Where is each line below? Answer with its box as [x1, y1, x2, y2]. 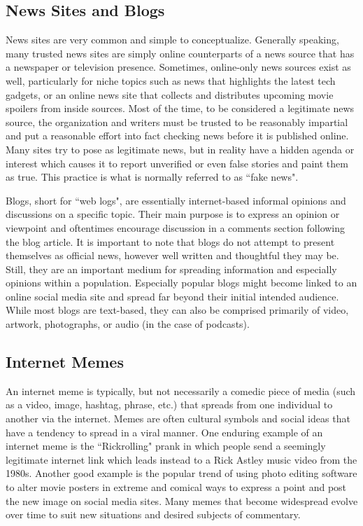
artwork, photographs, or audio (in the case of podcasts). [6, 317, 250, 331]
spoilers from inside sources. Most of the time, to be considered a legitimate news [6, 101, 355, 116]
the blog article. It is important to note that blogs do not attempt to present [6, 234, 335, 249]
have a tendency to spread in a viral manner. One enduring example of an [6, 424, 323, 439]
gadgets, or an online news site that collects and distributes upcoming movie [6, 87, 334, 102]
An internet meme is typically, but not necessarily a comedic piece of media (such [6, 383, 356, 398]
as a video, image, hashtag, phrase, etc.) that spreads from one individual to [6, 397, 333, 412]
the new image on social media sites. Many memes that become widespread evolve [6, 493, 358, 508]
